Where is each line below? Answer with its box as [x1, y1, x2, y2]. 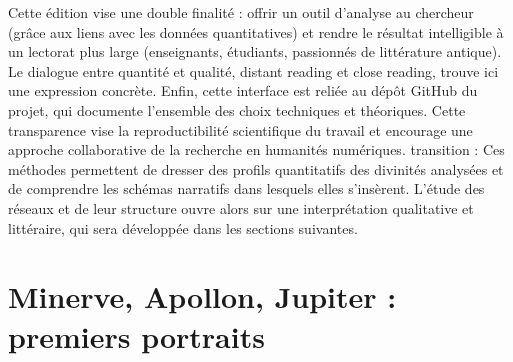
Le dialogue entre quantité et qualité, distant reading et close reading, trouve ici [8, 60, 499, 81]
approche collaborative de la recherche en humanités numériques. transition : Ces [8, 139, 505, 160]
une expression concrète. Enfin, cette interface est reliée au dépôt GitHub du [8, 80, 478, 101]
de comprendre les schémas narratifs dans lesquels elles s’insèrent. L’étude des [8, 178, 485, 199]
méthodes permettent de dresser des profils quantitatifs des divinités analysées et [8, 158, 504, 179]
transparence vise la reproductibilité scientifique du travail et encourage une [8, 119, 473, 140]
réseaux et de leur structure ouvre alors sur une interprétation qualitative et [8, 197, 474, 218]
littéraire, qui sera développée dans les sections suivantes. [8, 217, 358, 238]
